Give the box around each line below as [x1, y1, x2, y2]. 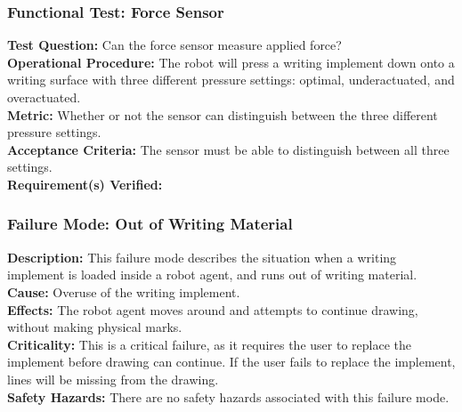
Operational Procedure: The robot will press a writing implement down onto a [7, 53, 455, 71]
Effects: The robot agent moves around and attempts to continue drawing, [7, 300, 418, 319]
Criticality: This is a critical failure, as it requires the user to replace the [7, 335, 411, 353]
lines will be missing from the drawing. [7, 369, 219, 388]
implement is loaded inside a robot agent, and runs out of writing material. [7, 265, 417, 284]
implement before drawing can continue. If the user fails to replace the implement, [7, 352, 456, 371]
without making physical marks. [7, 318, 182, 336]
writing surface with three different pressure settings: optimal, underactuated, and [7, 70, 455, 89]
